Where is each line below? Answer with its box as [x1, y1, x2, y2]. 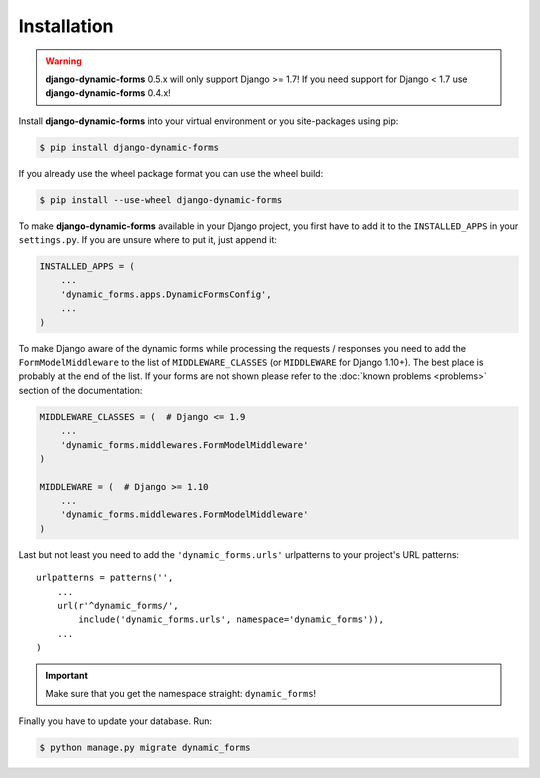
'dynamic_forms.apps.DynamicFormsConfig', [60, 288, 272, 300]
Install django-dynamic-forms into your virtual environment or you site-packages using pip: [18, 115, 399, 127]
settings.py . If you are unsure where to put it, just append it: [18, 234, 277, 246]
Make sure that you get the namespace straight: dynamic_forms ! [45, 687, 317, 699]
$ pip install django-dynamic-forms [39, 141, 220, 153]
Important [45, 669, 89, 681]
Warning [45, 55, 82, 67]
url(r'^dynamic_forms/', [56, 600, 179, 612]
